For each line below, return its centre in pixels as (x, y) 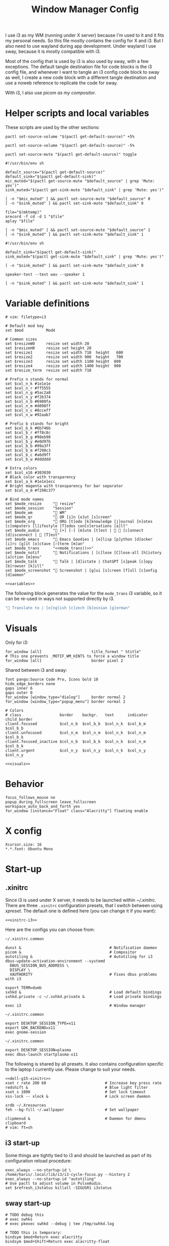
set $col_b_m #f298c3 (28, 451)
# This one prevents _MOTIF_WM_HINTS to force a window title (72, 656)
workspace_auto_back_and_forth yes (43, 806)
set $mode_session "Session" (39, 508)
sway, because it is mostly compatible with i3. (53, 51)
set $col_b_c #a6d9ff (28, 455)
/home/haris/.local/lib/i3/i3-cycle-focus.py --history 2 (68, 1174)
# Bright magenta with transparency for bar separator (64, 486)
